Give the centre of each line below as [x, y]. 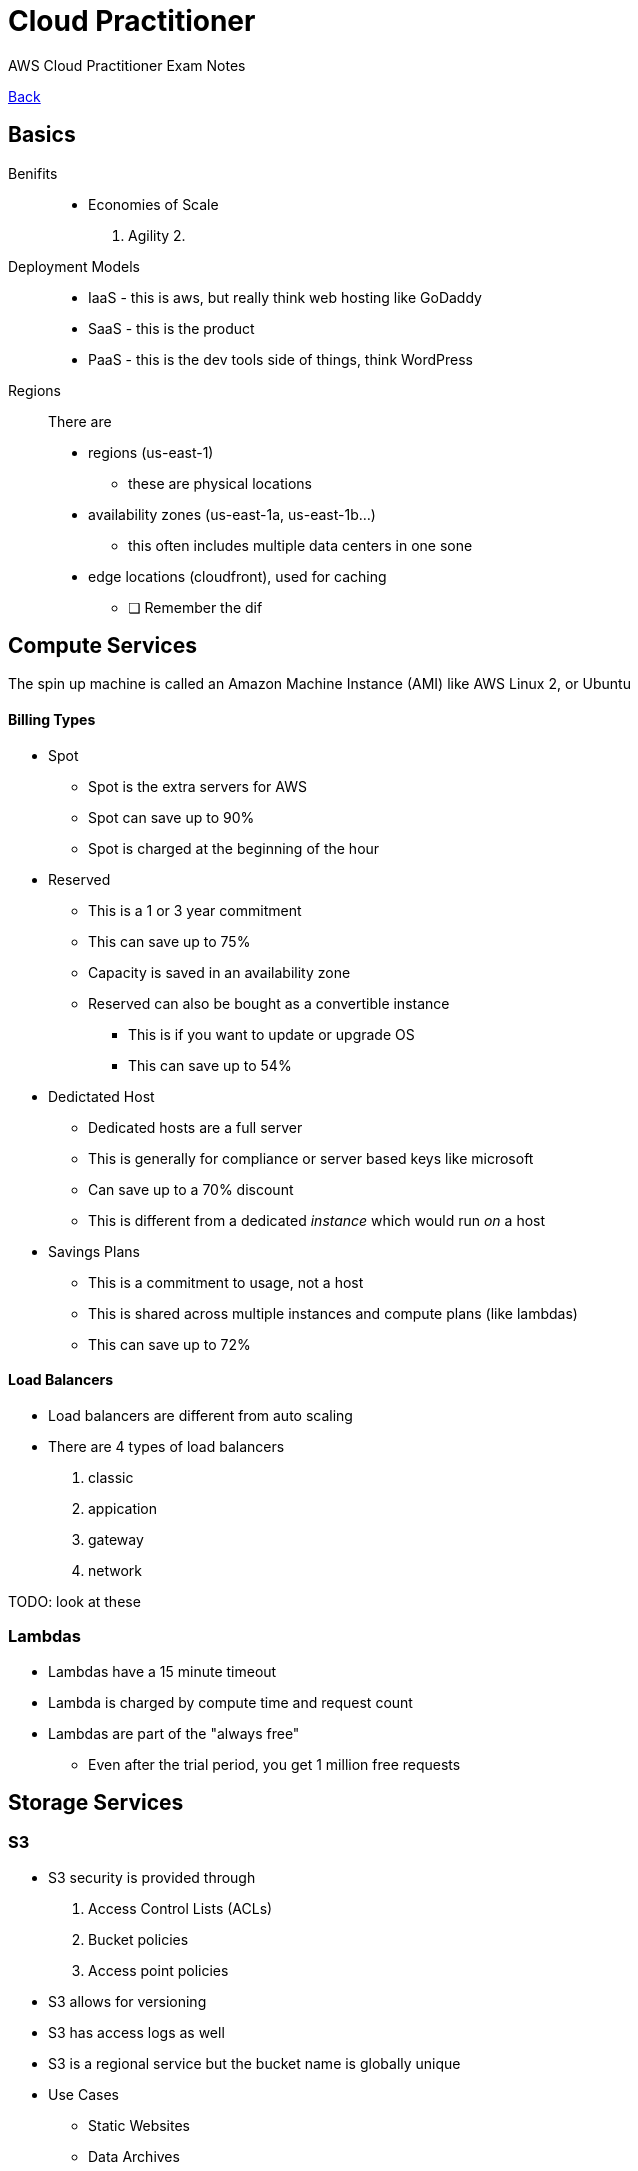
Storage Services [96, 1803]
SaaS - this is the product [171, 328]
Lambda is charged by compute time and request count [230, 1702]
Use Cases [83, 2094]
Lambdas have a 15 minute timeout [162, 1671]
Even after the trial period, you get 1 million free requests [274, 1764]
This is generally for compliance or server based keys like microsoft [311, 1158]
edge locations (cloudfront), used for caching [237, 576]
